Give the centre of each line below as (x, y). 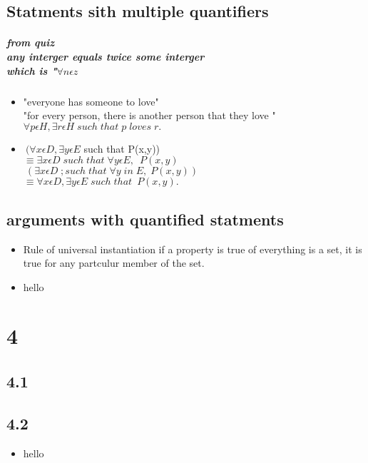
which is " (32, 70)
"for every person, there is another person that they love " (149, 115)
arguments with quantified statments (145, 219)
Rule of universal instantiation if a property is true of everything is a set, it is (193, 249)
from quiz (31, 42)
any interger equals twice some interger (106, 56)
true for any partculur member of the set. (114, 263)
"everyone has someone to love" (91, 101)
